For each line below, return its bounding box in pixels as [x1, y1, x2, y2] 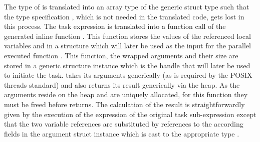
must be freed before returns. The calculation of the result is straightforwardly [4, 99, 245, 109]
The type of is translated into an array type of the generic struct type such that [4, 1, 249, 11]
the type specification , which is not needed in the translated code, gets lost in [4, 11, 244, 21]
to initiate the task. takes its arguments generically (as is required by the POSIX [4, 70, 252, 80]
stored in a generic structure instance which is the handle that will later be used [4, 60, 250, 70]
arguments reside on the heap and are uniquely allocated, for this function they [4, 89, 248, 100]
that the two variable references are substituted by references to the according [4, 119, 243, 129]
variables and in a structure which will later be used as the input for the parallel [4, 40, 251, 51]
